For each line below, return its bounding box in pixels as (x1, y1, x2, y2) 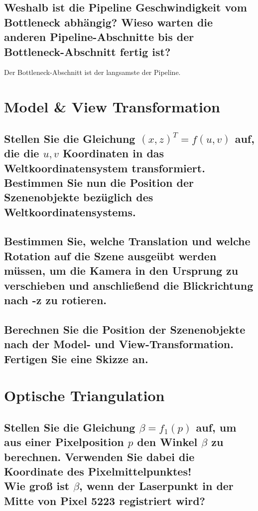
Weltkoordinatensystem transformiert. (4, 160, 205, 175)
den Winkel (137, 434, 198, 450)
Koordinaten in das (63, 145, 164, 161)
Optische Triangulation (4, 385, 165, 406)
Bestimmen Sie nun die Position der (4, 174, 194, 190)
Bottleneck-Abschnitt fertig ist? (4, 43, 171, 59)
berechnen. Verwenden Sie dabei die (4, 449, 195, 464)
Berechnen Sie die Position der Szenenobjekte (4, 321, 246, 337)
